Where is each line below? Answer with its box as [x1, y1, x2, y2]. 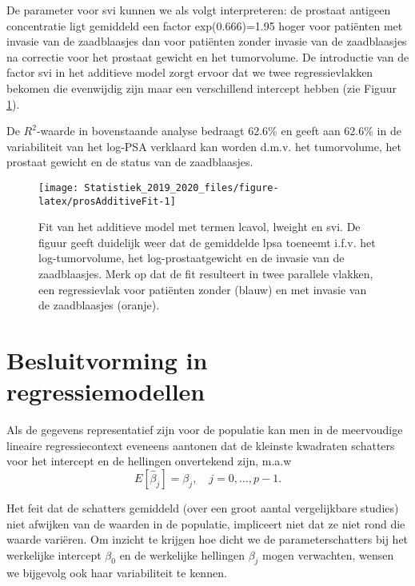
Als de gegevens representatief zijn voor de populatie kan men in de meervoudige [6, 421, 403, 438]
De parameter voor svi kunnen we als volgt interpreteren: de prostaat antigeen [6, 2, 391, 18]
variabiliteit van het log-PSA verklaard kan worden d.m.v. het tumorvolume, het [6, 138, 401, 154]
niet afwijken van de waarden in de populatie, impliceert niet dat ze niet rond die [6, 515, 405, 532]
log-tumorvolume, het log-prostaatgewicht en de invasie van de [38, 249, 345, 266]
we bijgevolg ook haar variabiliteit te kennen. [6, 564, 227, 581]
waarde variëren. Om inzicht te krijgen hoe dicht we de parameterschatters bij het [6, 531, 409, 548]
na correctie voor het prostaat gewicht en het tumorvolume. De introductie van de [6, 48, 409, 65]
